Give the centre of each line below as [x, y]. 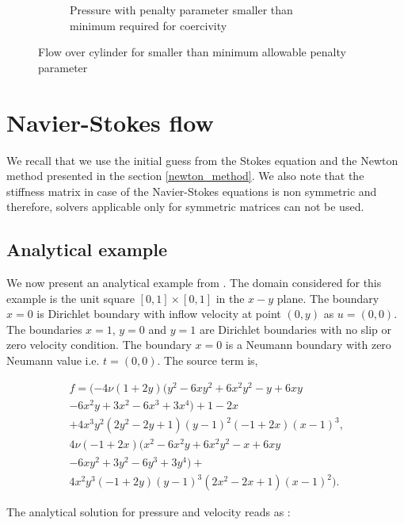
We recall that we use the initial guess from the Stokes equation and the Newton [202, 160]
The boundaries [44, 329]
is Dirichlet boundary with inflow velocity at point [159, 314]
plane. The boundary [328, 298]
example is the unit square [71, 298]
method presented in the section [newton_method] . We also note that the [185, 176]
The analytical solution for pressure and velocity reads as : [149, 512]
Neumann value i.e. [53, 360]
